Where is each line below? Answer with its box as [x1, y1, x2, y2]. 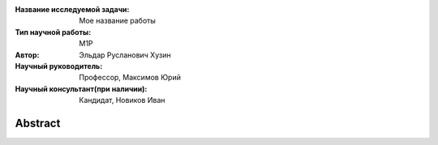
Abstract [15, 116, 61, 130]
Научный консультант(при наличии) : [15, 83, 148, 93]
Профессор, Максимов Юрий [79, 73, 182, 83]
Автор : [15, 49, 40, 60]
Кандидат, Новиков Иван [79, 96, 165, 105]
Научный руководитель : [15, 61, 103, 70]
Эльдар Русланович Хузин [79, 49, 171, 60]
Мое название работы [79, 16, 156, 26]
